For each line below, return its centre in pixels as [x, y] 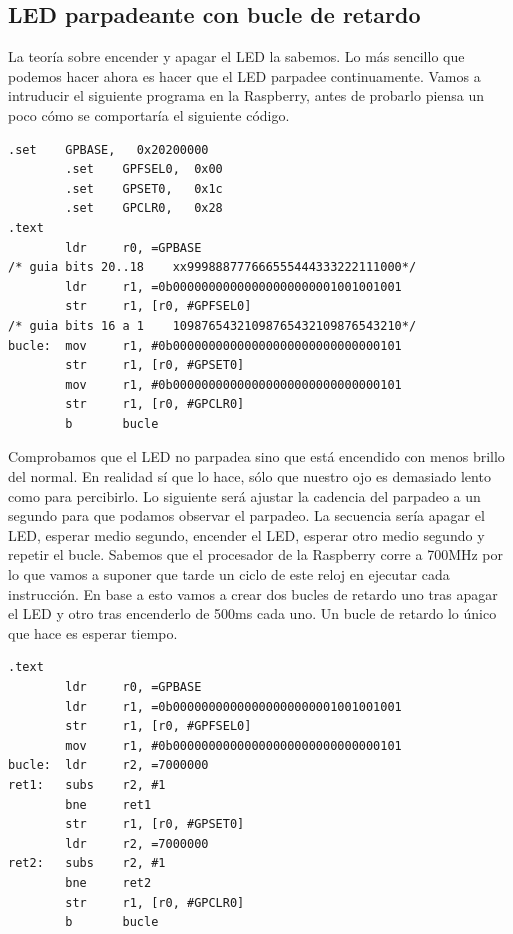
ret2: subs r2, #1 [87, 863]
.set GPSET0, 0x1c [144, 188]
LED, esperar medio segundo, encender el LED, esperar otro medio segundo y [246, 534]
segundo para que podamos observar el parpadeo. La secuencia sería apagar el [246, 515]
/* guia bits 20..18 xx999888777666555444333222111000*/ [212, 267]
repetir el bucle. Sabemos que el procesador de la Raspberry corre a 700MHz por [256, 554]
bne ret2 [108, 882]
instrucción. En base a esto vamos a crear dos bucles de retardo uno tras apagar [253, 593]
